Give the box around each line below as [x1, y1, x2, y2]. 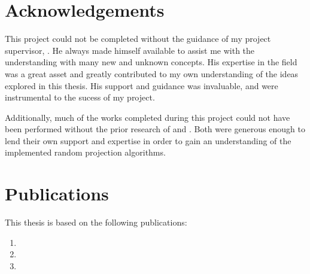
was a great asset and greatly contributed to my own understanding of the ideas [5, 67, 299, 80]
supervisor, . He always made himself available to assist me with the [5, 44, 255, 56]
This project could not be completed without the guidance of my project [5, 32, 271, 45]
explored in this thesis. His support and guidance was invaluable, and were [5, 79, 278, 92]
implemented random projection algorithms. [5, 146, 166, 159]
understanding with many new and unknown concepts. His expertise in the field [5, 56, 297, 68]
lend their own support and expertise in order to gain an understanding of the [5, 134, 291, 147]
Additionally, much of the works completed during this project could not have [5, 111, 290, 123]
